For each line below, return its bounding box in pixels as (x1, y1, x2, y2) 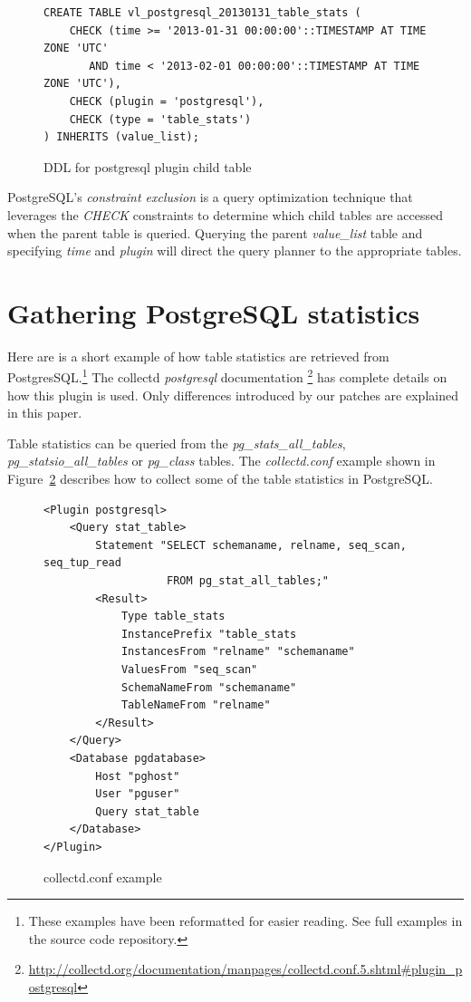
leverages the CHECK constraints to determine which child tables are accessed (7, 205, 443, 224)
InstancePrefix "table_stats (120, 627, 297, 641)
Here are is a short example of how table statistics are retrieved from (7, 346, 389, 365)
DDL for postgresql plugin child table (43, 157, 252, 176)
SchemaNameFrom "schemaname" (120, 680, 297, 694)
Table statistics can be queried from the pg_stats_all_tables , (7, 433, 346, 452)
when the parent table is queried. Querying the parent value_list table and (7, 223, 423, 242)
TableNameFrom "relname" (120, 699, 271, 712)
